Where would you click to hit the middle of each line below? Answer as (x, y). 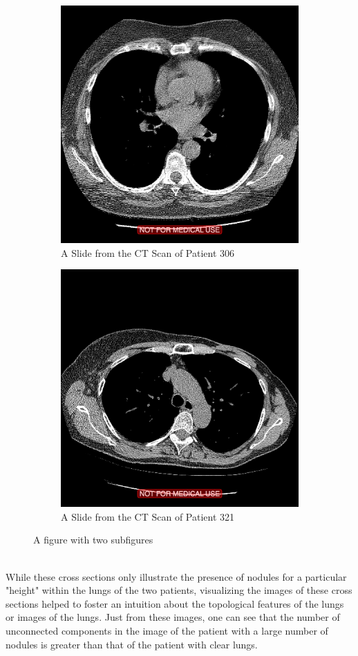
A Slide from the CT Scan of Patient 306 (148, 252)
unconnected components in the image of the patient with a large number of (167, 630)
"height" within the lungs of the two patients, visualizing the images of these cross (179, 590)
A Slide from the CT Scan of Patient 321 (148, 516)
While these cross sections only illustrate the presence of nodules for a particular (176, 576)
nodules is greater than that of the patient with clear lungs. (132, 644)
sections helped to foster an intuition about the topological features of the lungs (175, 603)
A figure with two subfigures (93, 540)
